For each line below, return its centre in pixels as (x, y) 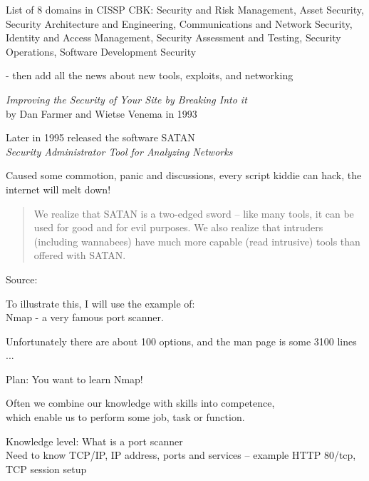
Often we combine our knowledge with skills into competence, (140, 403)
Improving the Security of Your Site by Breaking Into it (126, 99)
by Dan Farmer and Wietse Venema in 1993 (102, 113)
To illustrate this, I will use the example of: (100, 303)
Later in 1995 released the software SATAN (100, 137)
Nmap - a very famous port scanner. (85, 317)
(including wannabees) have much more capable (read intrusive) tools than (197, 241)
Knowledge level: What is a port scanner (94, 441)
